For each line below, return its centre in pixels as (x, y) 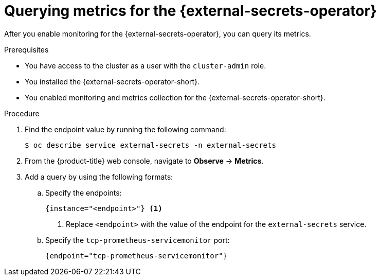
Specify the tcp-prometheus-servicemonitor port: (138, 240)
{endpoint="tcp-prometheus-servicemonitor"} (137, 256)
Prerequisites (26, 49)
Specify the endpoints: (84, 192)
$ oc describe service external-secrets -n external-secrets (150, 145)
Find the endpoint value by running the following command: (125, 129)
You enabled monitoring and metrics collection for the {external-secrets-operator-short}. (175, 97)
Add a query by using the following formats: (99, 177)
